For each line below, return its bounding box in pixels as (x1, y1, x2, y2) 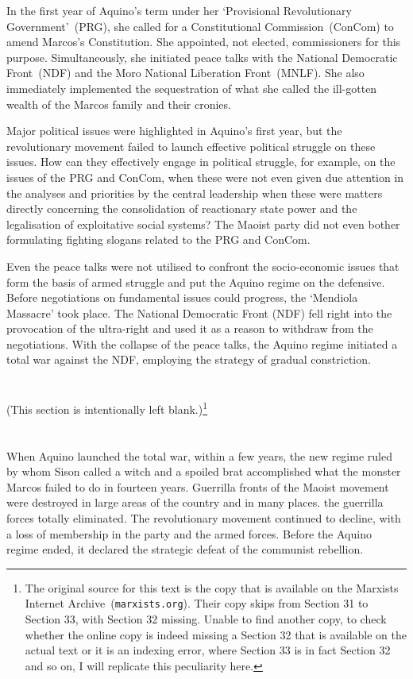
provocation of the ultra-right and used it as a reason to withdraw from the (6, 320, 373, 337)
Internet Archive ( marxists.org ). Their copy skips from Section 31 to (25, 595, 369, 611)
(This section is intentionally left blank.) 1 (6, 399, 208, 417)
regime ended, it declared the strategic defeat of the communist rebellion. (6, 541, 364, 557)
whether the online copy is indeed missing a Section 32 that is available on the (25, 626, 407, 642)
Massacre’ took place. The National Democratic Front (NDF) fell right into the (6, 304, 392, 321)
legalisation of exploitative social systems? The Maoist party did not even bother (6, 215, 400, 232)
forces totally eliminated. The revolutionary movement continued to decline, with (6, 510, 401, 527)
